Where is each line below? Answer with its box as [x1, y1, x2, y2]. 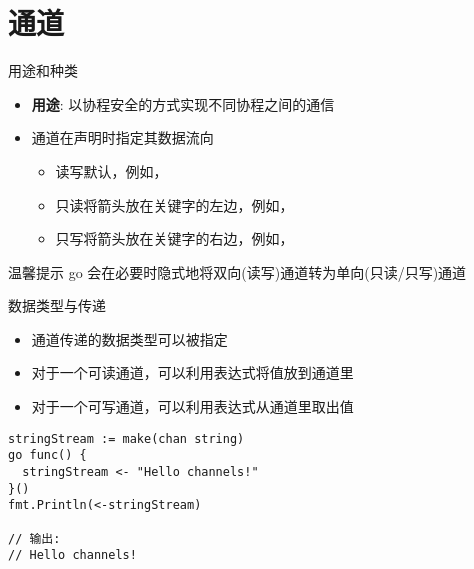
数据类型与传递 [8, 295, 106, 316]
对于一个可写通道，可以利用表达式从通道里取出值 [31, 396, 354, 417]
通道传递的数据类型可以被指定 [31, 328, 228, 349]
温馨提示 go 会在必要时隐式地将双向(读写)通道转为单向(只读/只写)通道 [8, 261, 467, 282]
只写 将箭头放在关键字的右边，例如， [55, 228, 294, 249]
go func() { [8, 448, 87, 463]
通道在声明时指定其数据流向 [31, 127, 214, 148]
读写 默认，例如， [55, 160, 168, 181]
